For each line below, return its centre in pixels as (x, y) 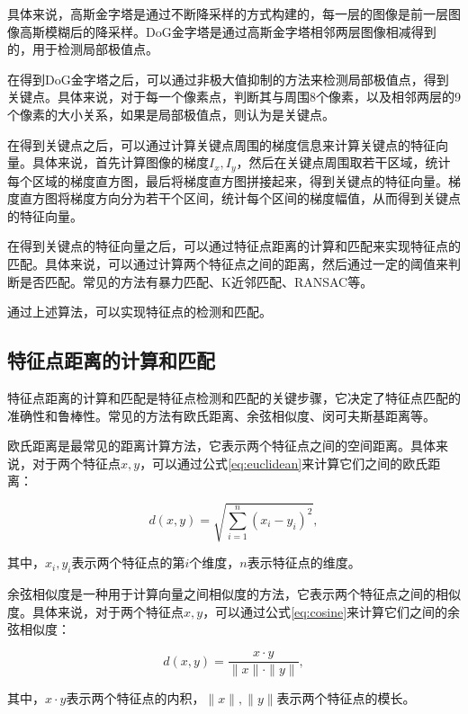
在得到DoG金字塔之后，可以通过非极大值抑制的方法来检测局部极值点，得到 (228, 79)
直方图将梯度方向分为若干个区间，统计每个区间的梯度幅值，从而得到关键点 (240, 198)
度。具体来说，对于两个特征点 (95, 611)
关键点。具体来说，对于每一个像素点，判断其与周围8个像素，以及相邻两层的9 (234, 97)
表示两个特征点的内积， (135, 698)
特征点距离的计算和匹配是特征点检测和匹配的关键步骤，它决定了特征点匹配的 (234, 397)
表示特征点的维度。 (304, 562)
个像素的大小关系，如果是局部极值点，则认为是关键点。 (171, 114)
